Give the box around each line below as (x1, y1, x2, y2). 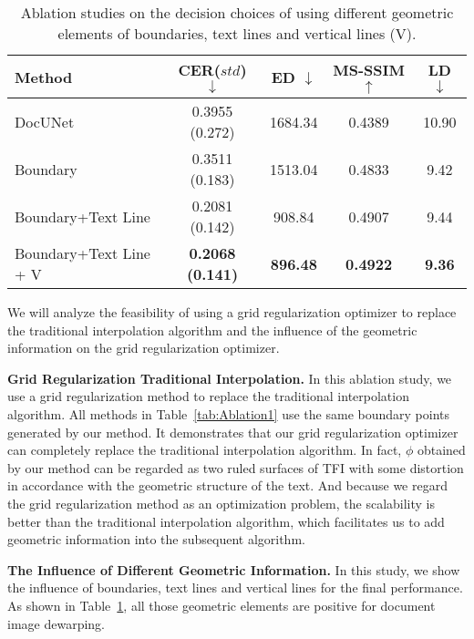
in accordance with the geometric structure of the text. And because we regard (7, 476, 448, 495)
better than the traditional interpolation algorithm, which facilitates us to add (7, 511, 445, 531)
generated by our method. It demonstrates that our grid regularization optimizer (7, 422, 459, 441)
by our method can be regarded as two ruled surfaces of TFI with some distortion (7, 458, 464, 477)
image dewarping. (7, 613, 105, 633)
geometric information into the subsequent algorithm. (7, 530, 305, 549)
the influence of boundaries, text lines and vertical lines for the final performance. (7, 578, 463, 597)
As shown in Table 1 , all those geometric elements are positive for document (7, 595, 436, 614)
